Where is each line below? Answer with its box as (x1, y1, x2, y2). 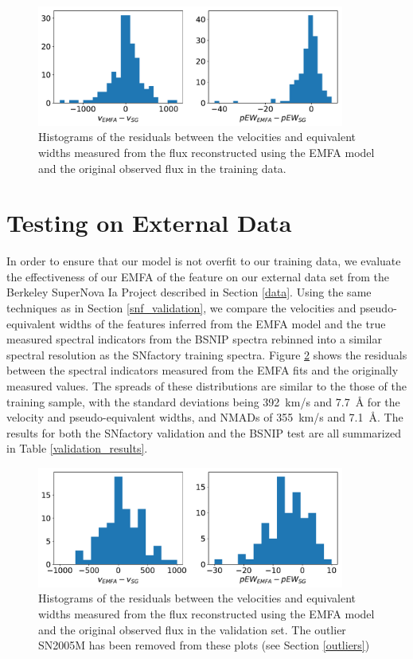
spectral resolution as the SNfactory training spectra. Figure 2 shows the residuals (6, 346, 407, 363)
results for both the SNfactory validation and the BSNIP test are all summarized (6, 424, 401, 441)
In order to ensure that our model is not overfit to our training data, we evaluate (6, 253, 401, 269)
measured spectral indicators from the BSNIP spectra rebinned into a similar (6, 331, 382, 347)
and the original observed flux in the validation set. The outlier (38, 621, 346, 637)
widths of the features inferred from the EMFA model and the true (59, 315, 386, 331)
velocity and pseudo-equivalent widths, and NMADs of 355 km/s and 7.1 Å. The (6, 409, 403, 426)
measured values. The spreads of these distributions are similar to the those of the (6, 378, 407, 394)
